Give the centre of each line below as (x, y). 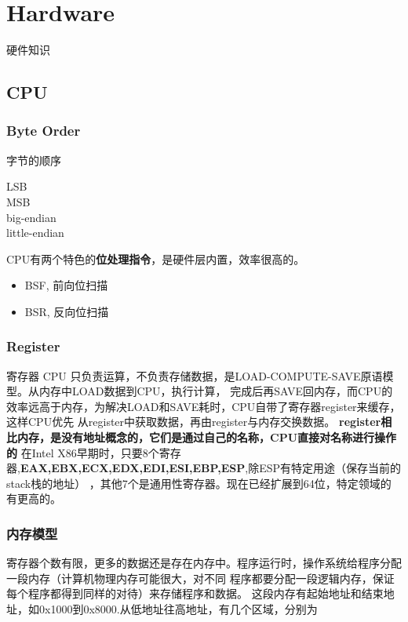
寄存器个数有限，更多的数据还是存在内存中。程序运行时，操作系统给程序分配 (204, 563)
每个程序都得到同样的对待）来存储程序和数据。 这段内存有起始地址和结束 (195, 593)
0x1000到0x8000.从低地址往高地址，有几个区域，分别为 (178, 609)
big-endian (31, 217)
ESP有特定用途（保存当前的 (330, 468)
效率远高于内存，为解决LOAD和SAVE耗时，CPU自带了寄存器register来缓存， (204, 406)
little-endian (35, 233)
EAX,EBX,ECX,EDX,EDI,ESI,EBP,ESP (133, 468)
